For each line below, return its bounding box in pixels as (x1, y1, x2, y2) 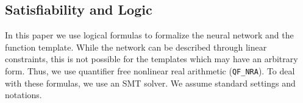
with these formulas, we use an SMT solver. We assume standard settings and (5, 76, 296, 89)
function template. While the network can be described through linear (5, 40, 267, 53)
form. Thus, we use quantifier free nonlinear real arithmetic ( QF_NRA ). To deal (5, 64, 295, 77)
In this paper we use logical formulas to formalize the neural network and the (5, 29, 294, 41)
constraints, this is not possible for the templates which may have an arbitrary (5, 52, 298, 65)
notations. (5, 88, 42, 101)
